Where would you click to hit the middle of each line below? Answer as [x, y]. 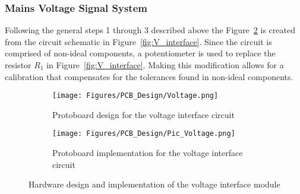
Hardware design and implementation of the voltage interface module [154, 184]
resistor [18, 65]
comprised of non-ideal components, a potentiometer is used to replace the [140, 53]
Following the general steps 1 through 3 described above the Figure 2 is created [150, 30]
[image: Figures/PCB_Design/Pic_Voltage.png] [144, 134]
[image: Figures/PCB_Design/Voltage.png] [135, 96]
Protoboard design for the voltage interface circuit [143, 114]
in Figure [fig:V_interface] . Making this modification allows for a [165, 65]
